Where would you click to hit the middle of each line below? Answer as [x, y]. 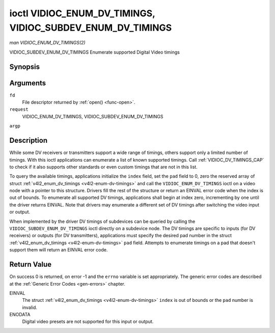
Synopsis [25, 67]
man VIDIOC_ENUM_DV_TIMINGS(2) [48, 43]
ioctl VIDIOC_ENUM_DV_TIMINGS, [82, 13]
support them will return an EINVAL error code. [59, 250]
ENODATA [20, 315]
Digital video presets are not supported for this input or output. [88, 322]
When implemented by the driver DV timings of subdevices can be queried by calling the [102, 221]
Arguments [28, 83]
